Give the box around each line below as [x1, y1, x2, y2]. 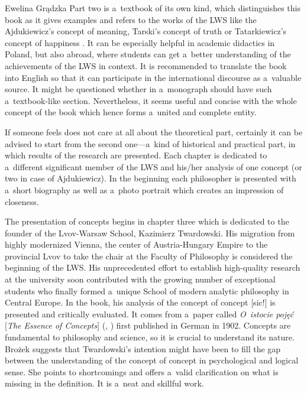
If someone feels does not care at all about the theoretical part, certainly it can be [5, 125, 303, 138]
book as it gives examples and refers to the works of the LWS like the [5, 13, 257, 25]
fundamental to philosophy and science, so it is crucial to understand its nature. [5, 331, 295, 343]
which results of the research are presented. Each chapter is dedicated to [5, 149, 267, 161]
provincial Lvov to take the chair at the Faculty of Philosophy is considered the [5, 249, 293, 262]
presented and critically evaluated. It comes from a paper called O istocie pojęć [5, 307, 294, 320]
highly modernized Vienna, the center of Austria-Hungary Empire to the [5, 238, 268, 251]
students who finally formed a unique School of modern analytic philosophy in [5, 284, 289, 297]
